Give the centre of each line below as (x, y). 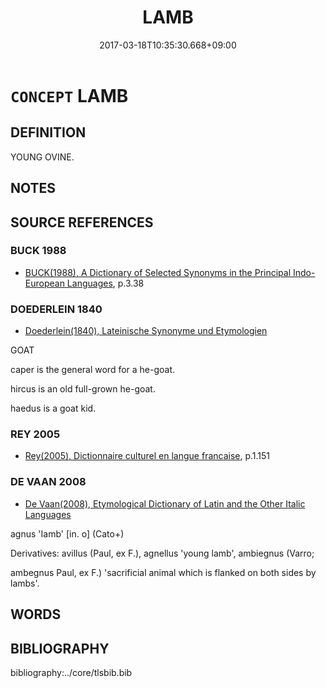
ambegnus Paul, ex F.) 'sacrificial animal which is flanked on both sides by (163, 572)
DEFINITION (48, 132)
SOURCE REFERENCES (82, 222)
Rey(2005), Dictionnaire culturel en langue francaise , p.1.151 (147, 456)
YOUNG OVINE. (42, 157)
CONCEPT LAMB (69, 95)
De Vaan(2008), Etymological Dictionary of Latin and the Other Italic (165, 503)
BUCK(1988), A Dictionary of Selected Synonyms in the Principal (158, 272)
